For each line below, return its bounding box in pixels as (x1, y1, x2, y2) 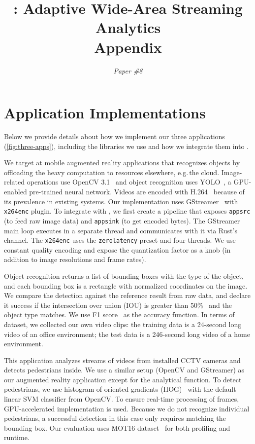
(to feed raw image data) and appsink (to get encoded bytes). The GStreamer (4, 215, 240, 225)
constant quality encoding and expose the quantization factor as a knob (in (4, 244, 231, 255)
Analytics (95, 17, 161, 37)
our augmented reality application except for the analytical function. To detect (4, 374, 242, 384)
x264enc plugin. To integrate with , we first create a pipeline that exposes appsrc (4, 206, 251, 216)
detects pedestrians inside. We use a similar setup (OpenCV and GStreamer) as (4, 365, 245, 375)
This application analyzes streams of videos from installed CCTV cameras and (4, 355, 241, 365)
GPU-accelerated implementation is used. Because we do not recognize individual (4, 403, 250, 413)
